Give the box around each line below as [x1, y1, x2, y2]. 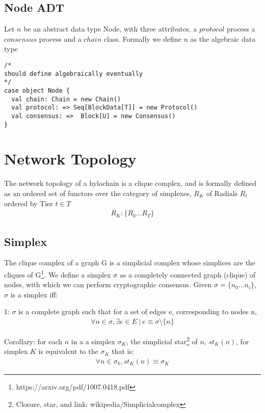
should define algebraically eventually [4, 70, 143, 77]
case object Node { [4, 87, 70, 94]
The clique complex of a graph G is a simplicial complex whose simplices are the [4, 257, 255, 268]
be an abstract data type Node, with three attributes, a [23, 23, 197, 34]
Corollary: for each [4, 336, 63, 346]
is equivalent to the [38, 346, 98, 356]
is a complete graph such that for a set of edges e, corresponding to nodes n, [18, 306, 257, 317]
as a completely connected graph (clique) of [119, 269, 256, 280]
